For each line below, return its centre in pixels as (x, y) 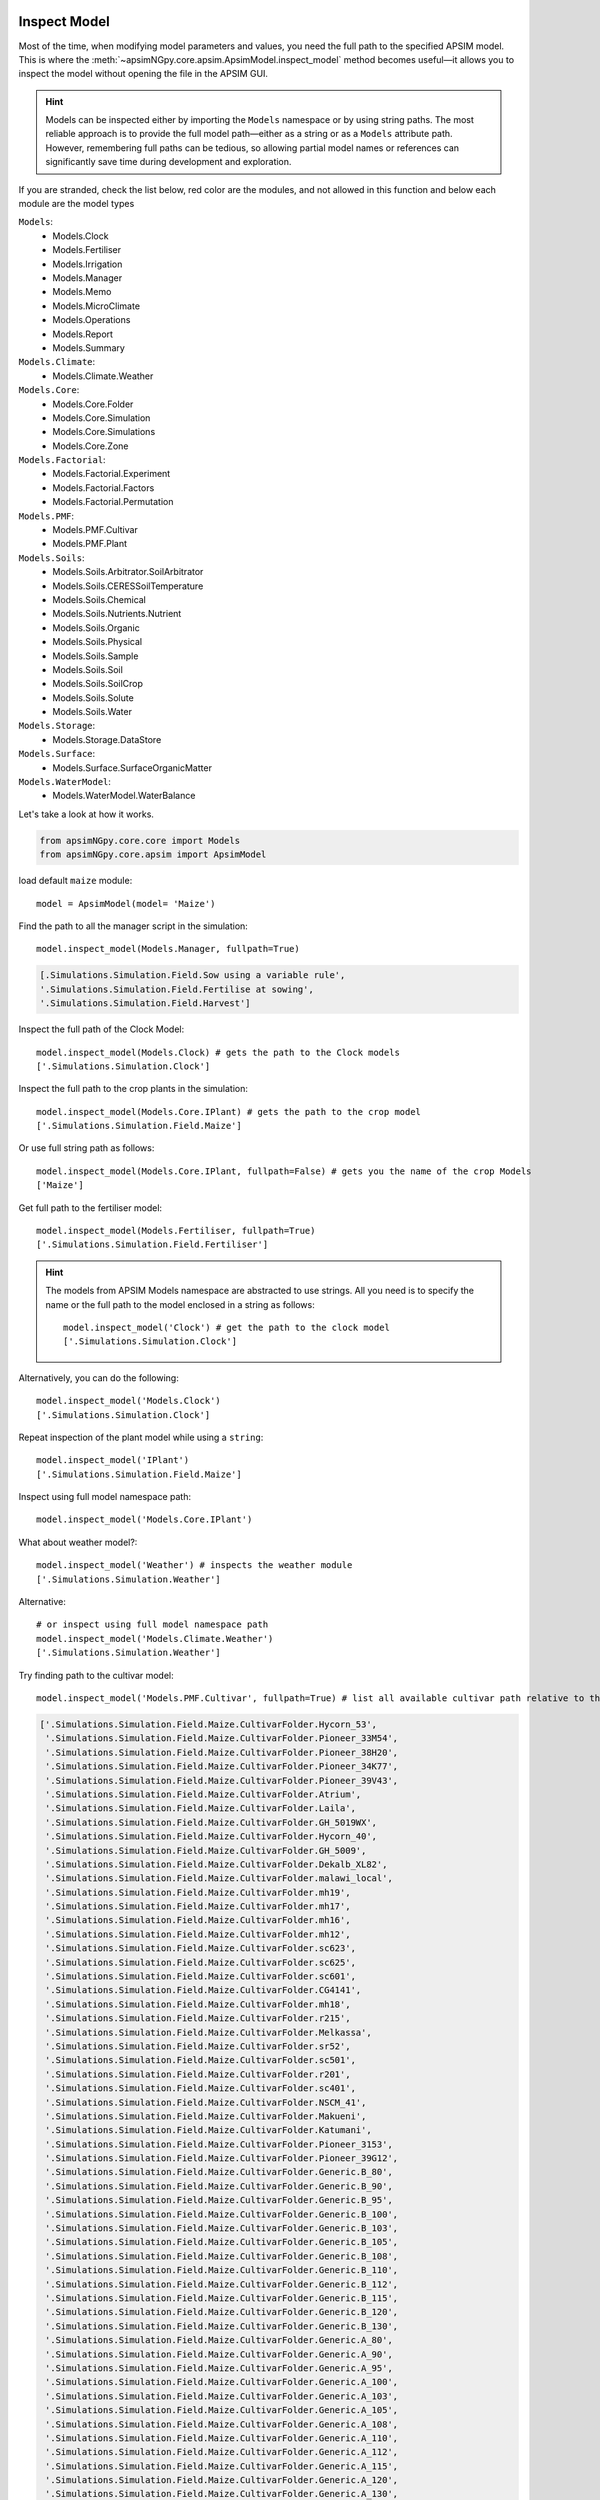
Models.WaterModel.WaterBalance (124, 796)
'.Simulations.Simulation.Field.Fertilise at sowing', (176, 989)
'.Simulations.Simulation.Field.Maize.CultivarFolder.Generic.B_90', (219, 2186)
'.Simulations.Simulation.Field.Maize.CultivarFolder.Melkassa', (208, 2032)
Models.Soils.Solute (93, 697)
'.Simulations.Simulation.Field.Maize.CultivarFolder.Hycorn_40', (211, 1836)
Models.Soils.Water (92, 712)
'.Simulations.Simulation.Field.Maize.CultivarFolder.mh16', (198, 1920)
